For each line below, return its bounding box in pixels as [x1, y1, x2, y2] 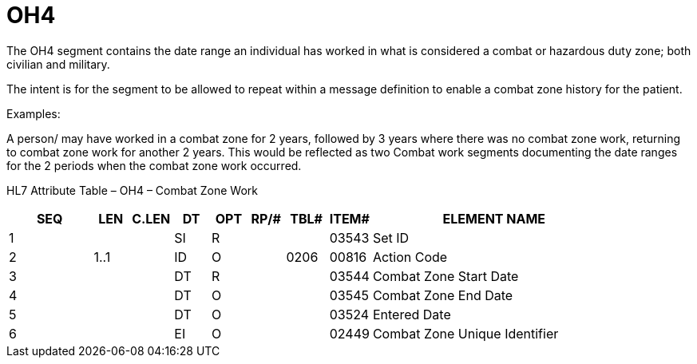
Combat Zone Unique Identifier [372, 325, 559, 342]
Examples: [6, 106, 61, 121]
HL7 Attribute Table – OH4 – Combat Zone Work [6, 183, 259, 197]
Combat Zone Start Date [372, 267, 519, 284]
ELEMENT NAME [442, 210, 546, 227]
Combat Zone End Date [372, 287, 513, 303]
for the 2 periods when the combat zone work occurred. [6, 158, 302, 172]
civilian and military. [6, 57, 110, 71]
